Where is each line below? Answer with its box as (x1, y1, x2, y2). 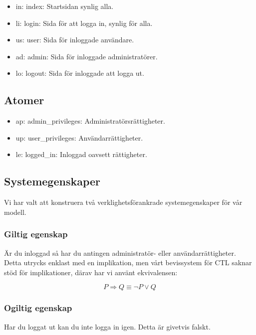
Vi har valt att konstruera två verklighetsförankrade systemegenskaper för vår (4, 197, 243, 207)
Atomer (4, 92, 44, 108)
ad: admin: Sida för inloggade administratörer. (15, 51, 158, 61)
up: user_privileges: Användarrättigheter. (15, 132, 143, 143)
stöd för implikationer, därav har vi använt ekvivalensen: (4, 267, 178, 277)
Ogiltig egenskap (4, 302, 72, 314)
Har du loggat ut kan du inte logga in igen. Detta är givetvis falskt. (4, 321, 211, 332)
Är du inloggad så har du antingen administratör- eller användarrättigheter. (4, 247, 236, 258)
